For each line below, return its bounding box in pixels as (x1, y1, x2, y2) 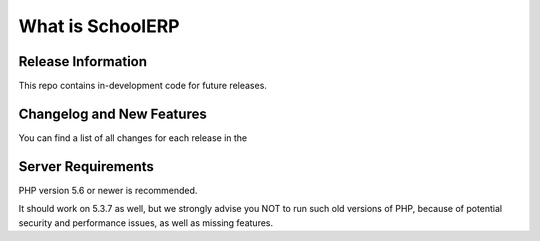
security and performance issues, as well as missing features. (18, 216, 274, 229)
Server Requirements (18, 158, 155, 175)
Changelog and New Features (18, 105, 207, 122)
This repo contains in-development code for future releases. (18, 80, 267, 92)
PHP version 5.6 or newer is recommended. (18, 184, 198, 196)
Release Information (18, 53, 148, 70)
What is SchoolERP (18, 15, 180, 37)
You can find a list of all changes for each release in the (18, 131, 248, 144)
